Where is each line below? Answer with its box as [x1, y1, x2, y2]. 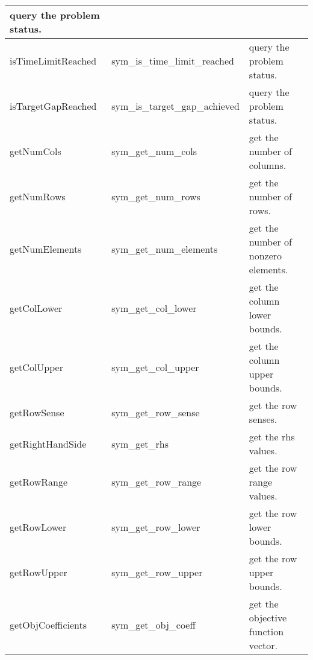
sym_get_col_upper [111, 360, 199, 374]
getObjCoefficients [10, 617, 87, 632]
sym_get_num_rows [111, 189, 200, 203]
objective [249, 611, 287, 624]
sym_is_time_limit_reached [111, 54, 234, 68]
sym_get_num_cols [111, 144, 197, 158]
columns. [249, 158, 287, 172]
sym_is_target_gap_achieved [111, 99, 240, 113]
